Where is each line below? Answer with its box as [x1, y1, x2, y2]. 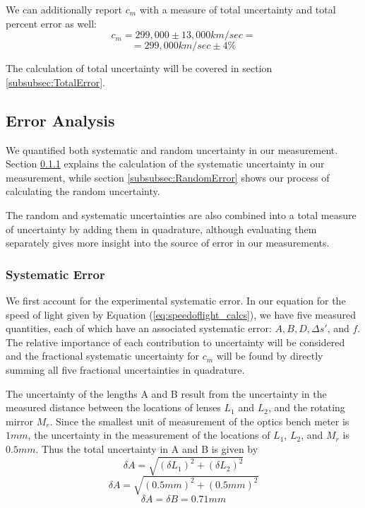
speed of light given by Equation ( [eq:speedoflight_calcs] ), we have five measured [6, 307, 356, 321]
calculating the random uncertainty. [6, 184, 160, 199]
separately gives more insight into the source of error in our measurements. [6, 235, 330, 250]
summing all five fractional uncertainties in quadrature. [6, 362, 245, 377]
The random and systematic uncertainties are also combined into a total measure [6, 207, 357, 222]
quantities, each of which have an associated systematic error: [6, 321, 272, 336]
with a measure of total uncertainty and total [139, 2, 336, 16]
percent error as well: [6, 16, 97, 30]
